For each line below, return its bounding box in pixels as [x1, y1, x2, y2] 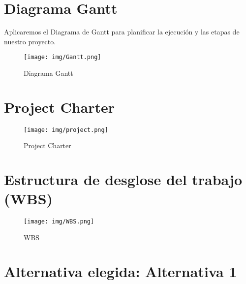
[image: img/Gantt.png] [24, 54, 101, 61]
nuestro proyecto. [4, 36, 56, 46]
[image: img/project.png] [24, 126, 108, 133]
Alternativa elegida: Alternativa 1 [4, 261, 237, 281]
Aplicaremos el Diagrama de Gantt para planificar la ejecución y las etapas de [4, 27, 240, 37]
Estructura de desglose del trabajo [4, 169, 243, 189]
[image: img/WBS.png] [24, 218, 94, 225]
